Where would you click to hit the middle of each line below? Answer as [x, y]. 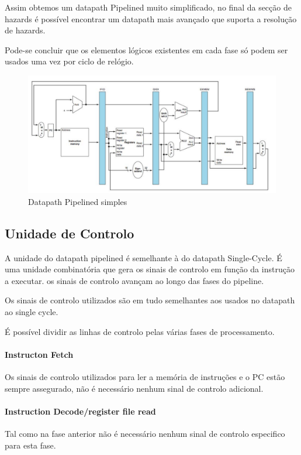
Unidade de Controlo [70, 233]
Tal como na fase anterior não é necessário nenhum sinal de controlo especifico [145, 433]
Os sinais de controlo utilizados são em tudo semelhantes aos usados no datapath [150, 300]
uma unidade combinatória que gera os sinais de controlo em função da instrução [150, 269]
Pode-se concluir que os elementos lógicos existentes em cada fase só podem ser [146, 49]
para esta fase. [30, 445]
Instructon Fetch [39, 354]
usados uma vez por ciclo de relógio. [69, 61]
